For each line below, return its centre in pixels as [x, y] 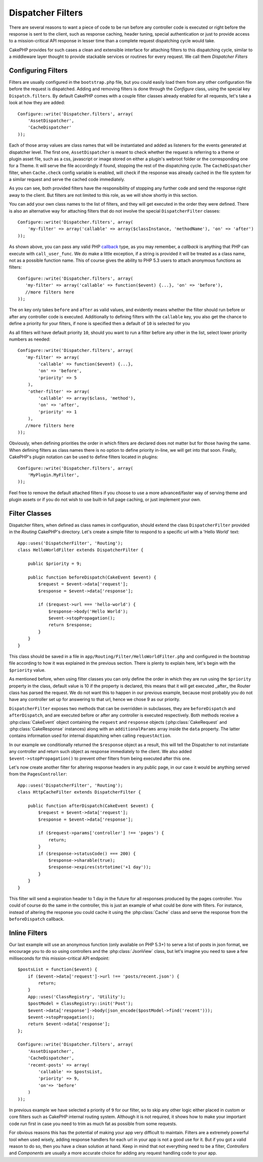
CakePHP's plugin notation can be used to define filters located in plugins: [84, 457]
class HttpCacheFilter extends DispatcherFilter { [79, 792]
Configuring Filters [38, 70]
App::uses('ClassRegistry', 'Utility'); [77, 997]
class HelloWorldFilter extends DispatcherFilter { [81, 550]
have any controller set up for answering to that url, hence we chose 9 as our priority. [94, 699]
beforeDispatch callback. [37, 919]
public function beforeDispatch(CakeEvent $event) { [92, 577]
